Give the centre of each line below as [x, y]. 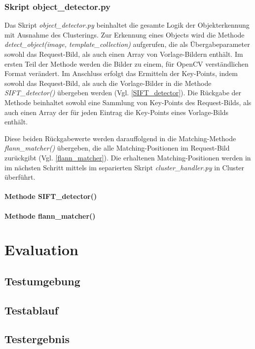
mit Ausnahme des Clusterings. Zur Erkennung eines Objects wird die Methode [125, 34]
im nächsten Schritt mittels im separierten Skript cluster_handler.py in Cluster [125, 167]
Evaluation [41, 250]
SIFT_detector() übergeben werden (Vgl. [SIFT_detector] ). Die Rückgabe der [123, 93]
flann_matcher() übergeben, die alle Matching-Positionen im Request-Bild [117, 148]
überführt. [20, 177]
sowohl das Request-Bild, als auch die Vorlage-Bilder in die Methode [108, 83]
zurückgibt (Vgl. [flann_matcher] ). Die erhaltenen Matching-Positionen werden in [128, 157]
